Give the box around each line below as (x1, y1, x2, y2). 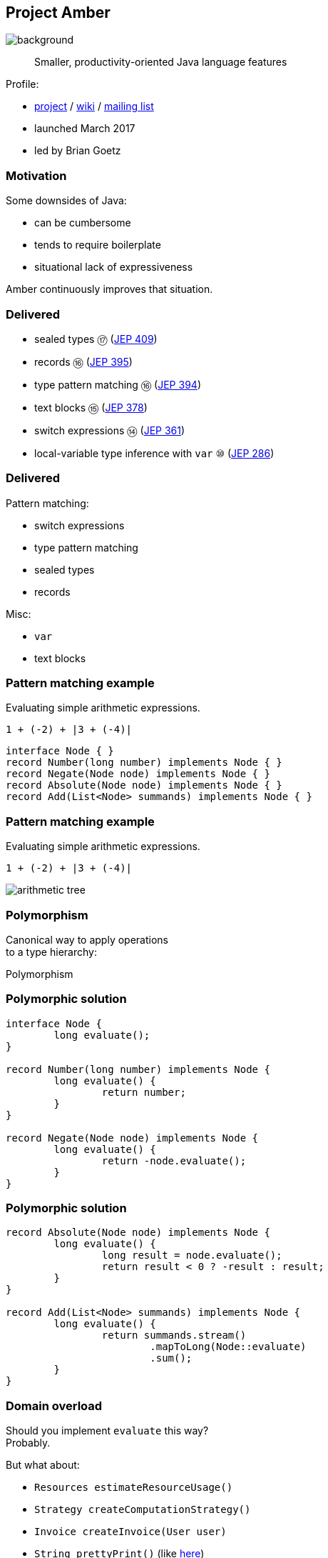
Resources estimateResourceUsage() (34, 1482, 233, 1494)
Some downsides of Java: (6, 194, 127, 207)
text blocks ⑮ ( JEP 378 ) (34, 401, 148, 414)
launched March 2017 (34, 122, 135, 135)
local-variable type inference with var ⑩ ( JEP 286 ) (34, 446, 275, 459)
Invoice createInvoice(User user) (34, 1526, 227, 1538)
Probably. (6, 1437, 51, 1449)
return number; (101, 1086, 186, 1098)
